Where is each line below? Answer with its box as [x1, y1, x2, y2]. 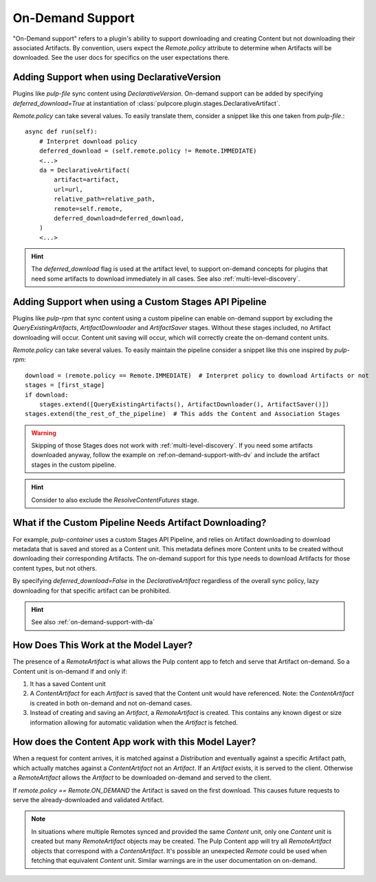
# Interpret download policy [38, 137, 137, 145]
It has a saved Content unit [30, 679, 106, 687]
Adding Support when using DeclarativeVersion [12, 71, 221, 83]
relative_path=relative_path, [54, 195, 156, 203]
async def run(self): [25, 128, 98, 135]
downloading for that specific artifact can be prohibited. [12, 586, 171, 595]
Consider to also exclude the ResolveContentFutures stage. [31, 496, 199, 504]
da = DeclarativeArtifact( [38, 166, 131, 174]
